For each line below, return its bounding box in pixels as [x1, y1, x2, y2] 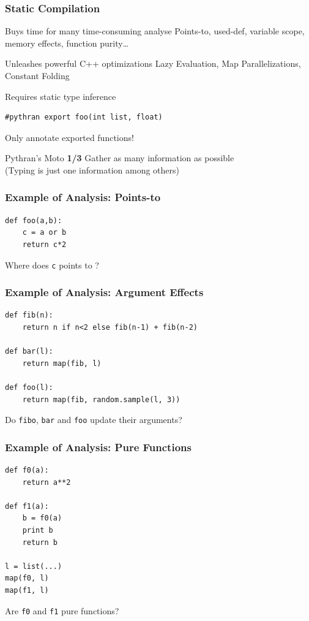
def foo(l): [5, 383, 53, 392]
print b [22, 526, 53, 535]
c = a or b [22, 228, 67, 237]
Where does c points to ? [5, 258, 99, 271]
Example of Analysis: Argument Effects [5, 284, 204, 300]
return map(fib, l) [22, 359, 102, 368]
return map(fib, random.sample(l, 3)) [22, 395, 181, 404]
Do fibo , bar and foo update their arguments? [5, 413, 182, 426]
